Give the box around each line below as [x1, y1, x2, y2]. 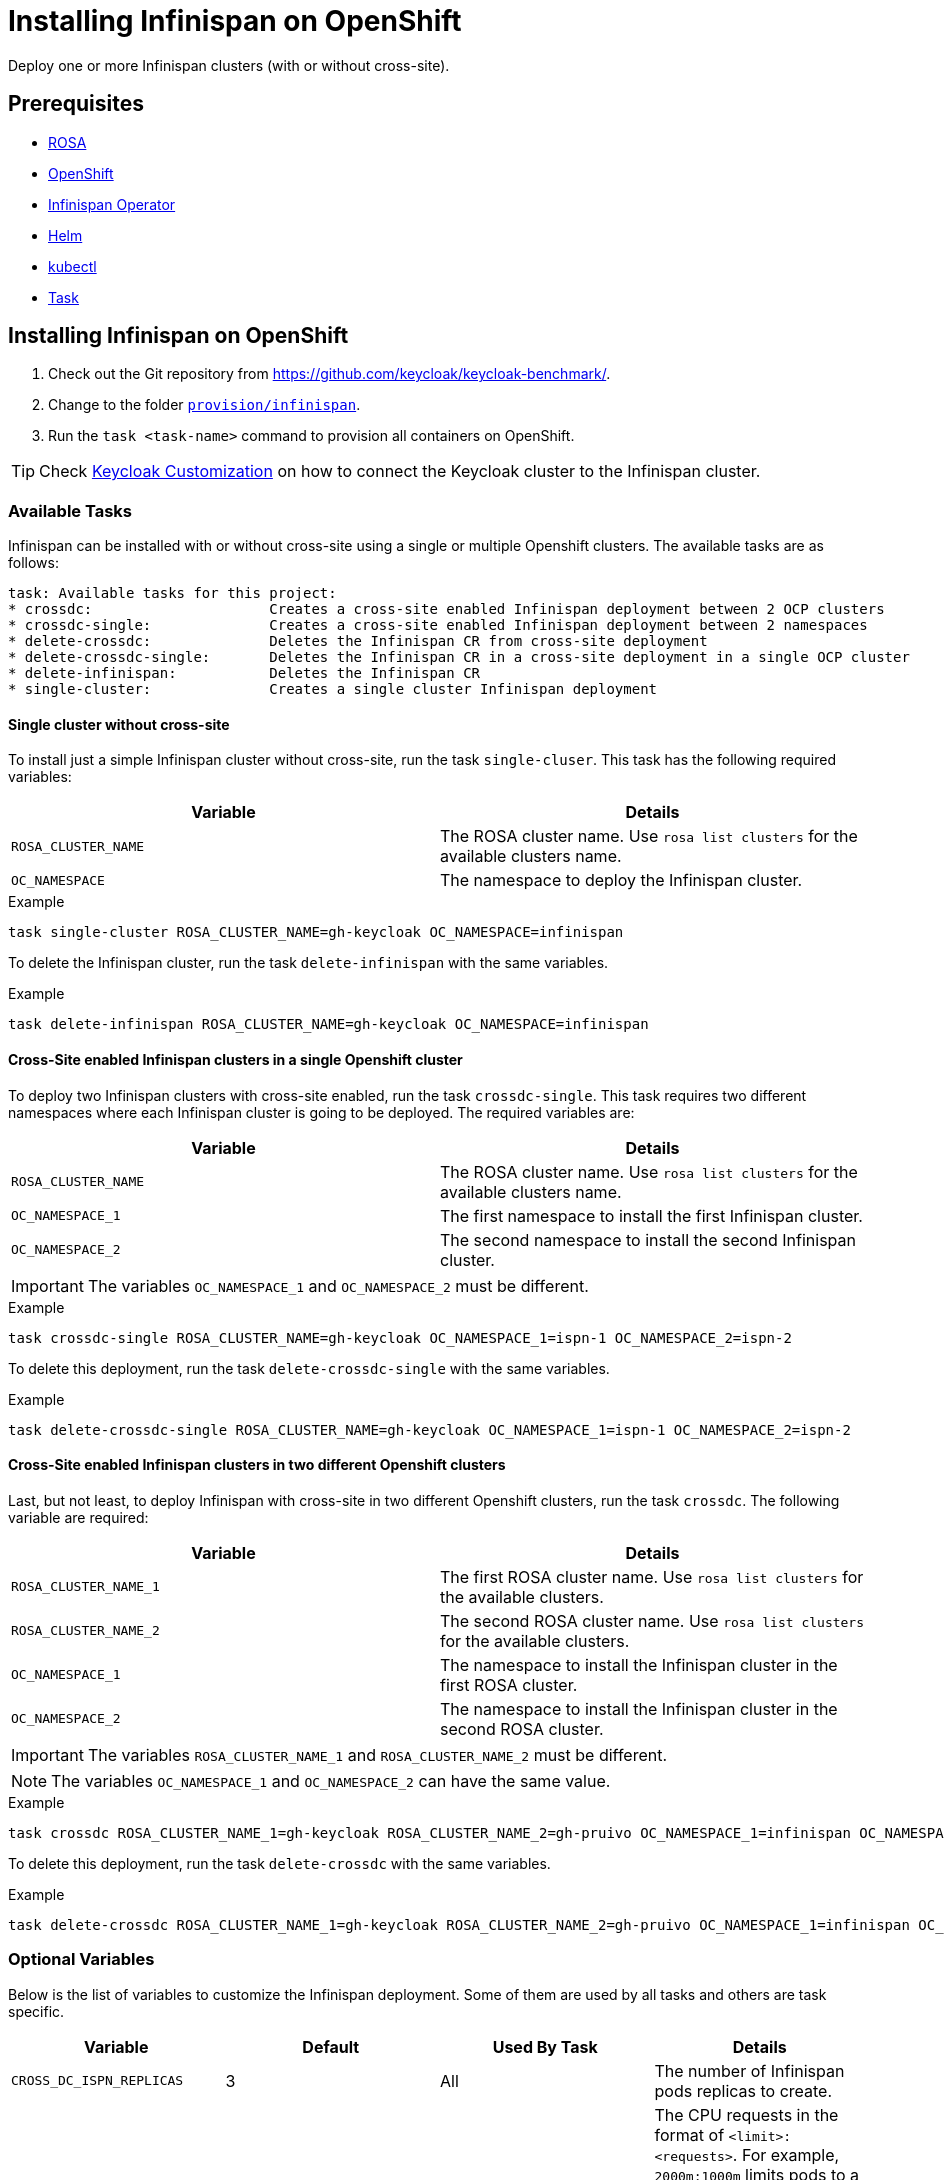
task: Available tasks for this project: [8, 585, 337, 602]
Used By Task [492, 2036, 598, 2057]
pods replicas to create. [654, 2080, 833, 2101]
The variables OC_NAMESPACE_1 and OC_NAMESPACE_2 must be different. [87, 1275, 589, 1296]
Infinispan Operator [48, 195, 176, 213]
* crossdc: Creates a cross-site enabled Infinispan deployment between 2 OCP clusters [8, 601, 885, 618]
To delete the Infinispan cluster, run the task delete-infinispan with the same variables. [8, 954, 609, 972]
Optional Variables [8, 1949, 155, 1970]
